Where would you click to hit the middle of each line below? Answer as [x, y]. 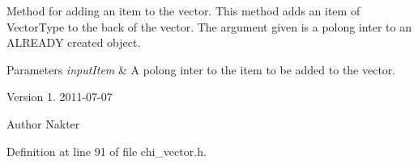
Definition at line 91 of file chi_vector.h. [107, 151]
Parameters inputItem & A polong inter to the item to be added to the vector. [201, 69]
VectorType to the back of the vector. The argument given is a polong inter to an [209, 26]
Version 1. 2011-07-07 [60, 97]
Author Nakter [43, 123]
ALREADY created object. [74, 42]
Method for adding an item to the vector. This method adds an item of [183, 11]
